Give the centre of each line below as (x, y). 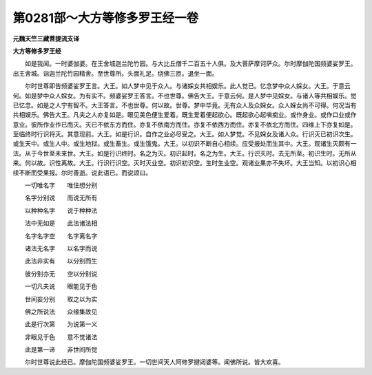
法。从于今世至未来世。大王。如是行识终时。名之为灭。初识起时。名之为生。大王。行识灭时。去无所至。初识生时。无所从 (185, 153)
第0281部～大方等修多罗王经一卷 (106, 18)
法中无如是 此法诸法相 (61, 223)
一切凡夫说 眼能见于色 (61, 286)
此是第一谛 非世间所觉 (61, 350)
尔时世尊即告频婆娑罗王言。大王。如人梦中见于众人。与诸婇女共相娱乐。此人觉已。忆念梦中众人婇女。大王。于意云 (187, 86)
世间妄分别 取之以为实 (61, 299)
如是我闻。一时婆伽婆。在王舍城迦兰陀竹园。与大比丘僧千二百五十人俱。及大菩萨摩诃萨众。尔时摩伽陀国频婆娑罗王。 (190, 64)
